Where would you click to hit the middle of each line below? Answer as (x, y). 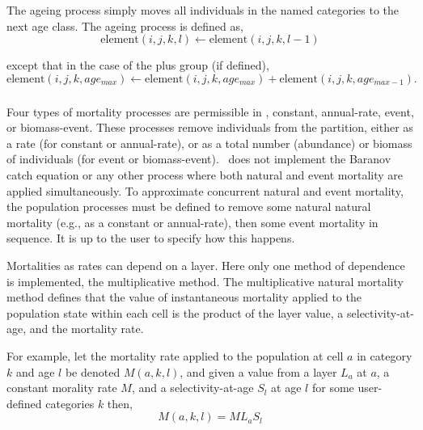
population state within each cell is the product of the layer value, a (175, 312)
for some (333, 388)
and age (35, 371)
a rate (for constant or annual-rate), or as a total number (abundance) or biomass (209, 143)
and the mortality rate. (87, 329)
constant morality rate (62, 388)
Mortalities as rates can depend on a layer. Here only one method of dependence (206, 265)
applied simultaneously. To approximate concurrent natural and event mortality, (205, 190)
